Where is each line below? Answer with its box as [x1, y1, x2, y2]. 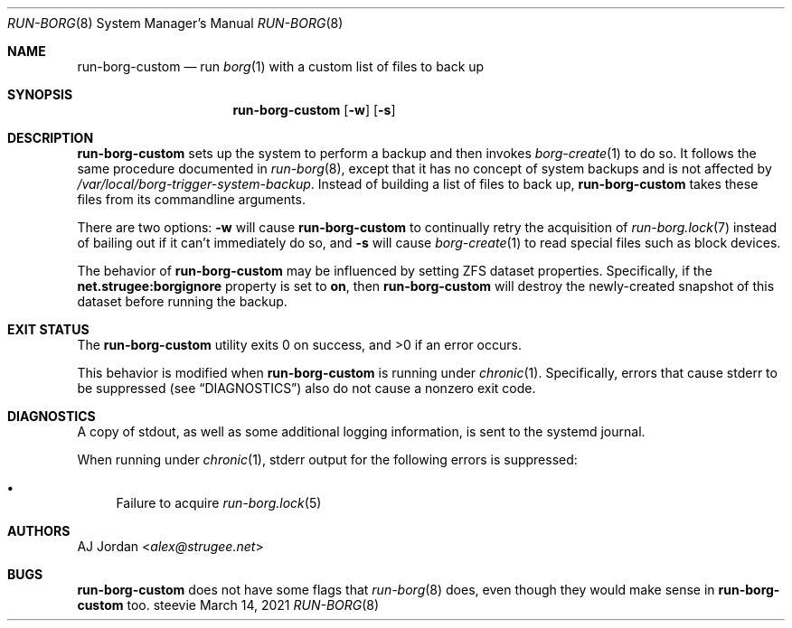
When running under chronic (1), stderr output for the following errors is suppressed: [77, 452, 578, 467]
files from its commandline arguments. [77, 192, 306, 207]
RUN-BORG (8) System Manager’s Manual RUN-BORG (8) [7, 15, 344, 31]
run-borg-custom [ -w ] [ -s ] [232, 102, 396, 117]
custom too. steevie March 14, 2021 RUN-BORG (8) [77, 597, 380, 613]
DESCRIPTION [7, 130, 94, 145]
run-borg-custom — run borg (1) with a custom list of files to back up [77, 59, 485, 74]
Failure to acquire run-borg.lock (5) [116, 495, 322, 511]
